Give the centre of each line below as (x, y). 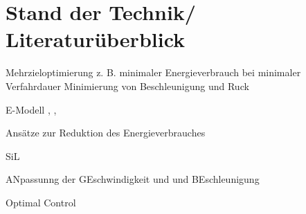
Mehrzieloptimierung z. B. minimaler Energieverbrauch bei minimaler (153, 72)
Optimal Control (41, 202)
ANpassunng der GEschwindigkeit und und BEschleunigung (133, 179)
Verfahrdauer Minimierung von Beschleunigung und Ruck (127, 86)
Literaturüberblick (96, 39)
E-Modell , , (31, 109)
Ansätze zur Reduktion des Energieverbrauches (106, 133)
